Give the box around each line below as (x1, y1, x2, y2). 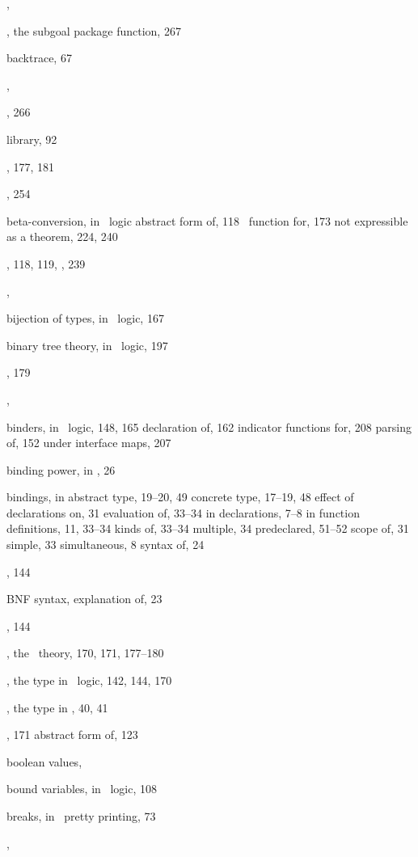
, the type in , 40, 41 (6, 699, 108, 716)
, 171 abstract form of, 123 (6, 726, 138, 743)
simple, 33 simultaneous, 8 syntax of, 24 (6, 536, 205, 553)
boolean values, (6, 753, 82, 770)
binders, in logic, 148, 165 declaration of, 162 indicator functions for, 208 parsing (6, 418, 412, 435)
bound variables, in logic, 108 (6, 780, 158, 797)
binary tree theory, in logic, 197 (6, 336, 168, 353)
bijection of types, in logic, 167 (6, 310, 164, 327)
